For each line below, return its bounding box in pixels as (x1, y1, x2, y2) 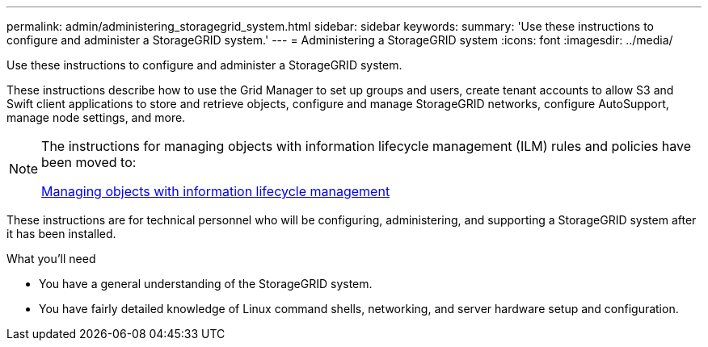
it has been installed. (6, 227, 116, 240)
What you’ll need (6, 252, 96, 265)
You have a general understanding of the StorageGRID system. (39, 277, 373, 291)
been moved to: (41, 154, 137, 170)
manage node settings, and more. (6, 111, 186, 124)
